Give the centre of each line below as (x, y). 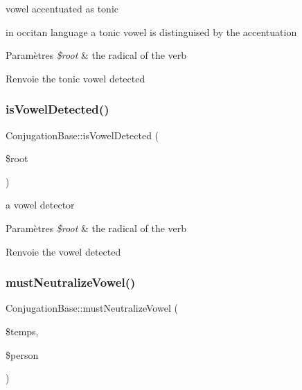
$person (22, 354)
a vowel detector (40, 205)
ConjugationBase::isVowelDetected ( (82, 135)
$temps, (22, 331)
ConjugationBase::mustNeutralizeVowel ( (92, 308)
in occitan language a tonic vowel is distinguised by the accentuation (151, 32)
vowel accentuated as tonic (62, 8)
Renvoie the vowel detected (63, 251)
